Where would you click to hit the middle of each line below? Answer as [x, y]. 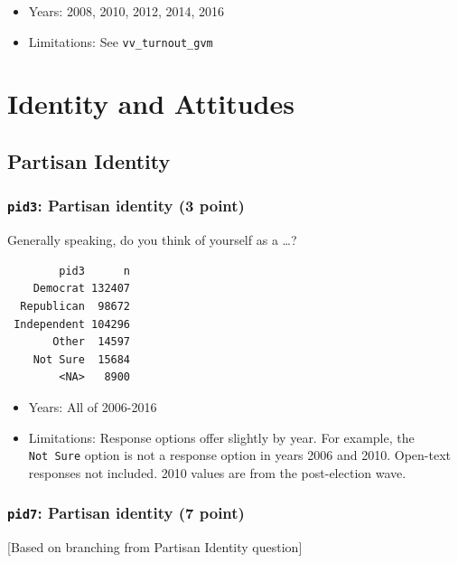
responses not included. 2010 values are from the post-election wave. [217, 472]
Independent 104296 [72, 324]
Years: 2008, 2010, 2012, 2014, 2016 [126, 11]
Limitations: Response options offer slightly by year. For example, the [221, 437]
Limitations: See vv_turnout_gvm [121, 41]
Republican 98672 [75, 306]
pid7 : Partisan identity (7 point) [126, 513]
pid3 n [95, 271]
